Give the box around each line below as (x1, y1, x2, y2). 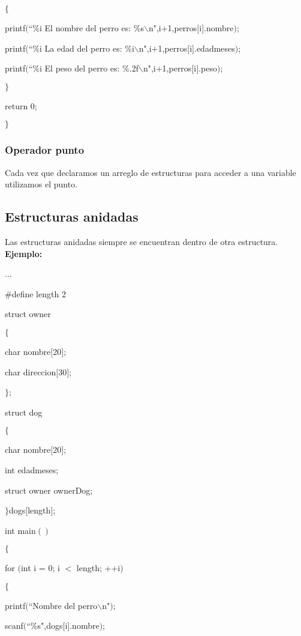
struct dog (5, 405, 43, 418)
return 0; (5, 99, 37, 112)
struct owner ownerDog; (5, 483, 93, 496)
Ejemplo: (5, 247, 43, 259)
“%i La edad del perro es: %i (28, 41, 134, 54)
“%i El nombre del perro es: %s (28, 22, 144, 34)
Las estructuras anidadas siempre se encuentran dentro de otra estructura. (5, 235, 278, 247)
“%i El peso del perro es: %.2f (28, 62, 139, 74)
